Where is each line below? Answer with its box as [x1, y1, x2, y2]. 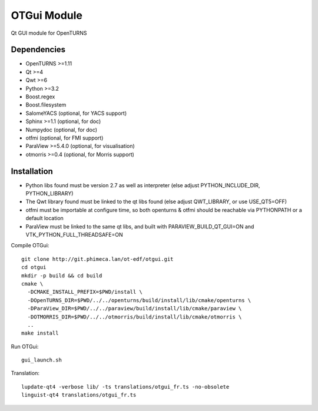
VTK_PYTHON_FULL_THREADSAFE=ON [25, 231, 123, 238]
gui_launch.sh [21, 357, 62, 363]
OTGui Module [11, 9, 82, 22]
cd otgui [21, 264, 47, 271]
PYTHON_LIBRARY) [25, 190, 74, 197]
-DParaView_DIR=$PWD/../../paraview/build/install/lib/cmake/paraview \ [27, 305, 242, 312]
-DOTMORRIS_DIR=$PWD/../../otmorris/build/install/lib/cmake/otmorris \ [27, 313, 242, 320]
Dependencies [11, 45, 66, 55]
